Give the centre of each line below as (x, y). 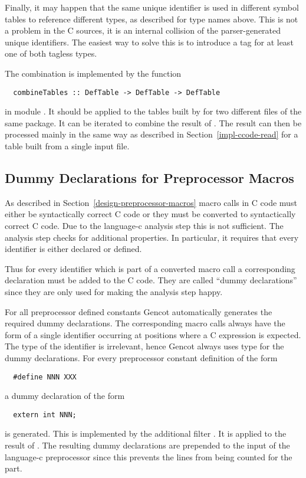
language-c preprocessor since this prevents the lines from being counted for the (149, 456)
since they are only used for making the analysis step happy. (114, 291)
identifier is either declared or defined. (73, 249)
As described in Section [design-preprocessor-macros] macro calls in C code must (151, 202)
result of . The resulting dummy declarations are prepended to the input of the (147, 445)
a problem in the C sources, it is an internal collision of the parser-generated (143, 30)
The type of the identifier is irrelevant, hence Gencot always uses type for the (144, 346)
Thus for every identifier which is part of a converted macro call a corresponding (150, 268)
